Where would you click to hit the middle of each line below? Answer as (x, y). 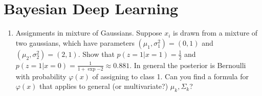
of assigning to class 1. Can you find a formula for (170, 76)
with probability (41, 76)
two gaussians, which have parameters (75, 42)
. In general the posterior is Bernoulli (188, 65)
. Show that (96, 54)
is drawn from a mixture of (215, 33)
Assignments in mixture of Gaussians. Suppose (89, 33)
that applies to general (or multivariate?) (104, 86)
